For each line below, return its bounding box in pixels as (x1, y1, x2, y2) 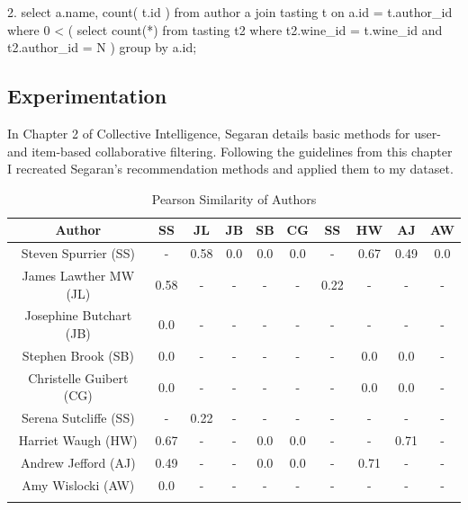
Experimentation (7, 82, 167, 110)
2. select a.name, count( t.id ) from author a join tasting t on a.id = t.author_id (7, 3, 453, 21)
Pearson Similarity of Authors (151, 189, 317, 208)
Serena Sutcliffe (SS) (21, 408, 135, 427)
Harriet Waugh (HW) (18, 431, 138, 450)
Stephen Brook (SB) (22, 345, 134, 364)
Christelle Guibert (28, 368, 129, 387)
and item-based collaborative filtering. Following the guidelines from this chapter (7, 141, 453, 160)
